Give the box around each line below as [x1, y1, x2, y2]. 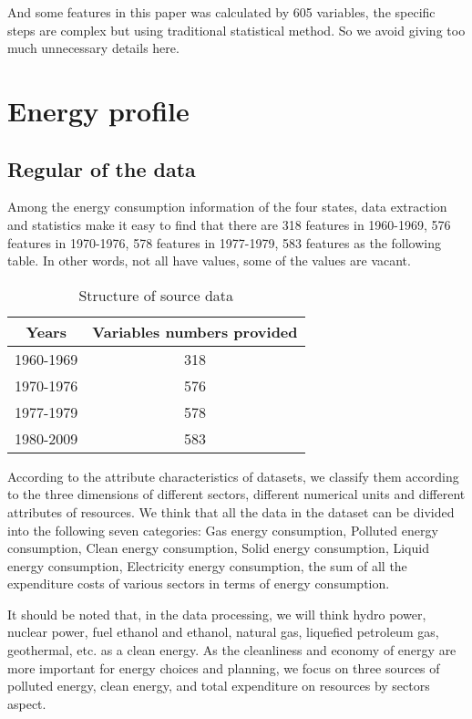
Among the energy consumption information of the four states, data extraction [7, 197, 447, 216]
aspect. [7, 693, 46, 713]
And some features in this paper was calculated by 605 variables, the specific [7, 3, 436, 21]
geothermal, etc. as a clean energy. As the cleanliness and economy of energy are [7, 641, 457, 660]
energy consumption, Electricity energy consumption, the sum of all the [7, 556, 407, 575]
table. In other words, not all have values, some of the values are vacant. [7, 251, 411, 270]
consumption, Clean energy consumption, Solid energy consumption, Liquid [7, 538, 429, 557]
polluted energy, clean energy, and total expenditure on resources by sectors [7, 676, 430, 695]
